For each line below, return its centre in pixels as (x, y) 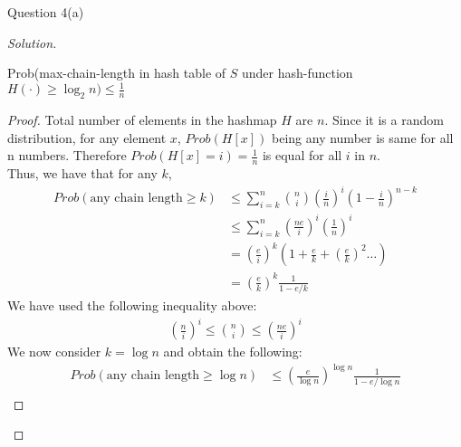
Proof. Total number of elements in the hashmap (142, 120)
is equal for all (302, 155)
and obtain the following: (233, 352)
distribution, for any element (87, 137)
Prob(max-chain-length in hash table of (117, 73)
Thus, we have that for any (82, 173)
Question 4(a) (46, 12)
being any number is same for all (363, 137)
